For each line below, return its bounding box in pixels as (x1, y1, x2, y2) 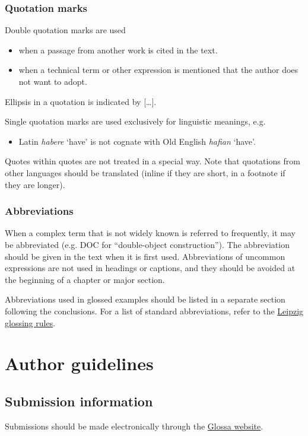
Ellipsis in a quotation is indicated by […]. (5, 95, 157, 107)
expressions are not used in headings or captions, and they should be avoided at (5, 262, 296, 274)
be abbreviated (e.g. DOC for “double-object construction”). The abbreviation (5, 238, 290, 250)
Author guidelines (5, 351, 154, 375)
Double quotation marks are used (5, 24, 126, 36)
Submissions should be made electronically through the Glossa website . (5, 419, 263, 432)
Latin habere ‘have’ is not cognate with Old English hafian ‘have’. (18, 135, 256, 147)
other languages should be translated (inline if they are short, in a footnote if (5, 166, 285, 179)
